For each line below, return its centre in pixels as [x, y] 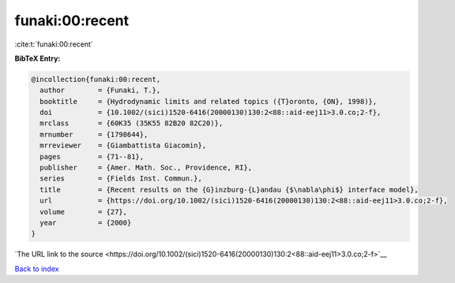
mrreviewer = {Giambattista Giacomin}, [123, 145]
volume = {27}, [84, 212]
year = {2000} [86, 223]
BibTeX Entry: [38, 58]
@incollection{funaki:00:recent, [96, 79]
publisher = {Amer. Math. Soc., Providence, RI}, [146, 168]
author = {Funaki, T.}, [100, 90]
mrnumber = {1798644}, [94, 134]
